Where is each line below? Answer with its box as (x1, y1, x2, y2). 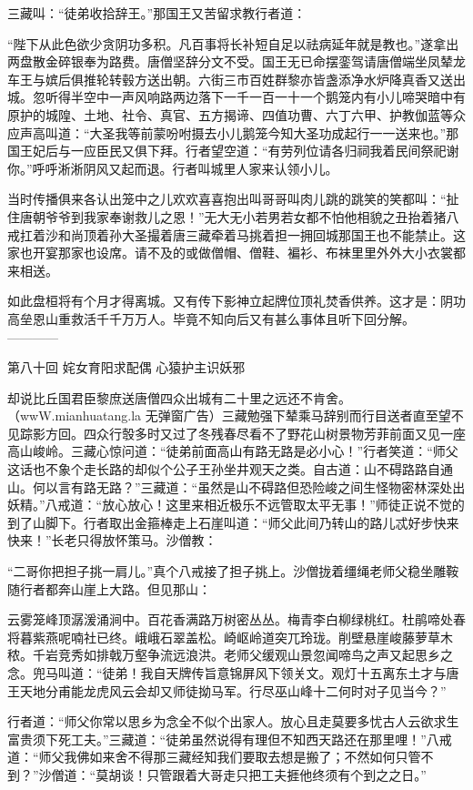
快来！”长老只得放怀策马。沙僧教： (7, 531, 217, 550)
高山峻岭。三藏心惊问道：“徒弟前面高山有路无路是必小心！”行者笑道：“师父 (7, 441, 458, 461)
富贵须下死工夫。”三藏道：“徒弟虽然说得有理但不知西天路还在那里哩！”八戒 (7, 729, 452, 748)
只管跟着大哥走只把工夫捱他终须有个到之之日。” (146, 765, 427, 784)
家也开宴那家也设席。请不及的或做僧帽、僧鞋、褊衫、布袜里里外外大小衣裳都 (7, 243, 466, 262)
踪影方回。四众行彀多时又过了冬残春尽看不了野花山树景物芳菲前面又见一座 (19, 423, 466, 442)
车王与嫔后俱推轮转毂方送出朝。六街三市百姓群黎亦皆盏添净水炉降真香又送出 (7, 69, 466, 88)
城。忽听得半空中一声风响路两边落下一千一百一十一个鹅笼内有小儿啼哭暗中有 (7, 87, 466, 106)
